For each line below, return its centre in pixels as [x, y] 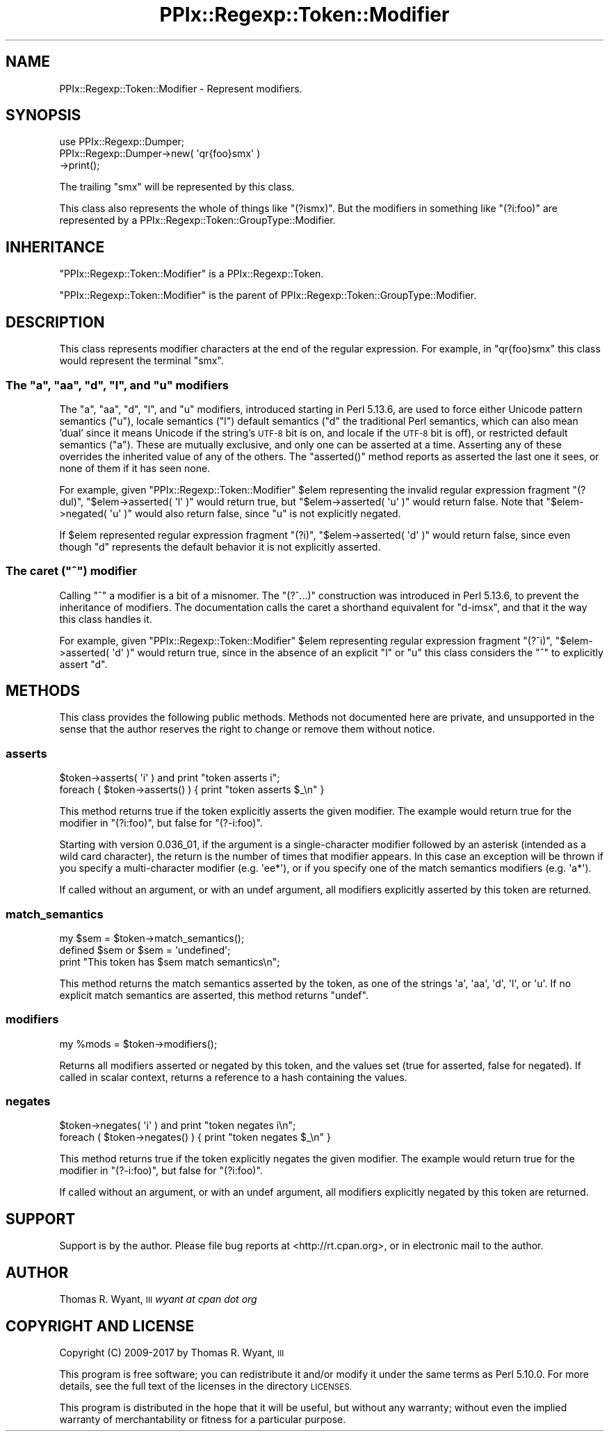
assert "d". [83, 664]
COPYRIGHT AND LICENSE [100, 1326]
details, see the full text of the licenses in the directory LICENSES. [206, 1386]
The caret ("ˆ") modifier [71, 571]
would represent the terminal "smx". [141, 361]
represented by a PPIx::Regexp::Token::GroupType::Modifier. [197, 220]
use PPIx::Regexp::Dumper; [122, 142]
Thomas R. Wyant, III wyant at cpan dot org [158, 1299]
